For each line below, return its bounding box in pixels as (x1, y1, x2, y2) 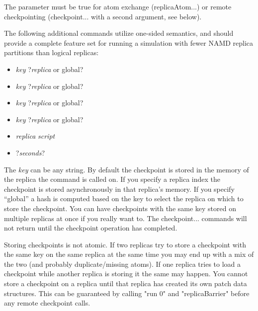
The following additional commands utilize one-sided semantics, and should (4, 28, 234, 38)
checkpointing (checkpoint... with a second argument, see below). (4, 11, 202, 21)
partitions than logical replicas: (4, 47, 99, 58)
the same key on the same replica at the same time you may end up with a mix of (4, 249, 254, 259)
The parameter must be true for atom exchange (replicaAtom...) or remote (4, 1, 232, 11)
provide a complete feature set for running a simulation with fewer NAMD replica (4, 37, 254, 48)
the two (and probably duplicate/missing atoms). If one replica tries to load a (4, 258, 241, 269)
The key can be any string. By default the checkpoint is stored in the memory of (4, 164, 249, 174)
